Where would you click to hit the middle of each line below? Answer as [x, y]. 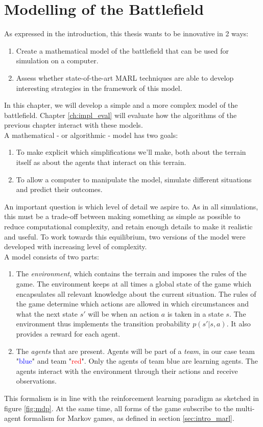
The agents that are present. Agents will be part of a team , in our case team [135, 351]
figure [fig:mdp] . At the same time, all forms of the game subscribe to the [119, 408]
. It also [238, 324]
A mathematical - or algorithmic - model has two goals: [91, 135]
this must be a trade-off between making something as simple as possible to [122, 216]
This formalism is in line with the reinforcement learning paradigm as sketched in [132, 398]
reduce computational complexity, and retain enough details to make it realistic [128, 227]
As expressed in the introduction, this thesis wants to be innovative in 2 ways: [126, 33]
